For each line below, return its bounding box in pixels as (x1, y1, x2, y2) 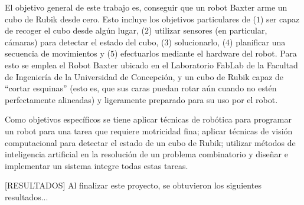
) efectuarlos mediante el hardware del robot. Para (115, 47, 297, 59)
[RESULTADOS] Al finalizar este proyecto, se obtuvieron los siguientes (5, 179, 261, 191)
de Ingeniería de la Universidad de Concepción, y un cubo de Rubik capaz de (5, 70, 284, 82)
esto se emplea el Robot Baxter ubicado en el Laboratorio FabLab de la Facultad (5, 58, 298, 71)
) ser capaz (260, 12, 300, 25)
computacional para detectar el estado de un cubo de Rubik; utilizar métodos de (5, 136, 296, 148)
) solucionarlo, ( (168, 35, 226, 48)
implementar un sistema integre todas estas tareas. (5, 159, 188, 171)
